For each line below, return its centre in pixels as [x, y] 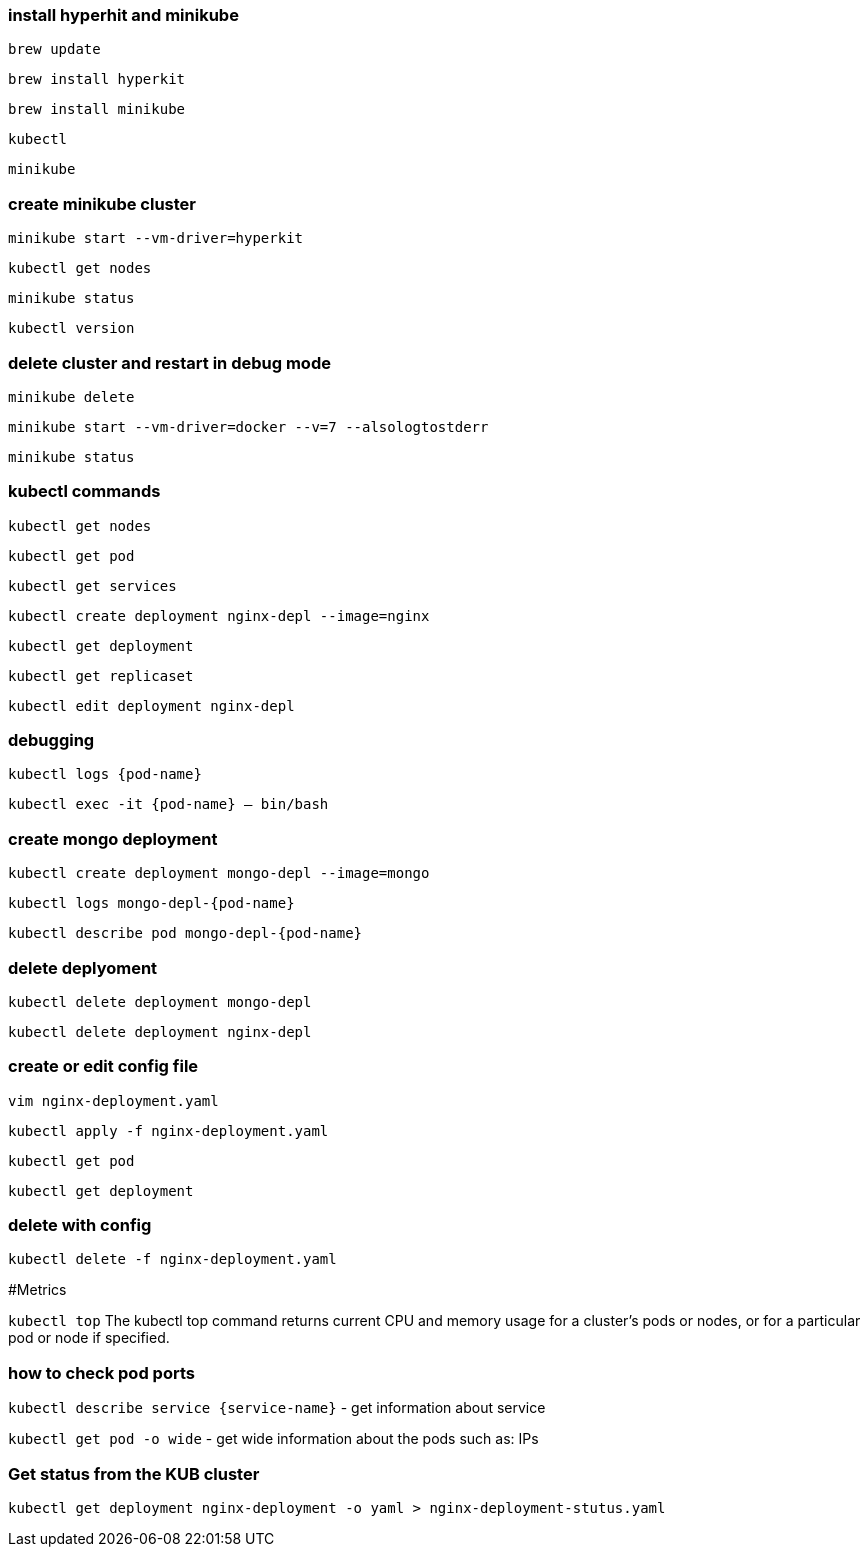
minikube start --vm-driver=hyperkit [156, 238]
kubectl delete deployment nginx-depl [160, 1031]
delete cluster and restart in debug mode [169, 362]
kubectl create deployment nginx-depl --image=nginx [219, 615]
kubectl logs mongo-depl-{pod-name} [151, 903]
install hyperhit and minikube [123, 15]
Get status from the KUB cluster [134, 1473]
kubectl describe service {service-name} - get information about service [277, 1408]
